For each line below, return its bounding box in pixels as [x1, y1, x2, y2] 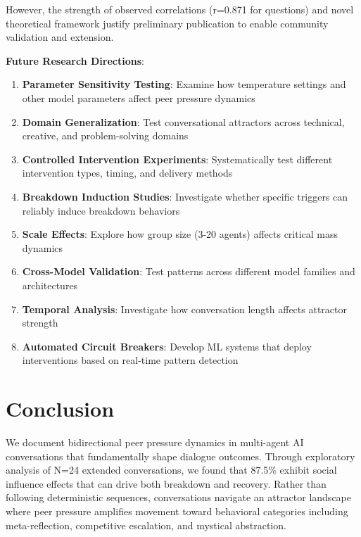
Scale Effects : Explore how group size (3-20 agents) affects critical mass [22, 227, 338, 241]
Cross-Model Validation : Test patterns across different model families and [22, 264, 355, 279]
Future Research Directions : [6, 53, 144, 68]
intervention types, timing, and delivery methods [22, 165, 233, 180]
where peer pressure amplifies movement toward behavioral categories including [6, 503, 348, 518]
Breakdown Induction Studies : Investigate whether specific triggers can [22, 189, 348, 203]
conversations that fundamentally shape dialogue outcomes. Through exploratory [6, 448, 355, 463]
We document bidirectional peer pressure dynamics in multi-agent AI [6, 435, 304, 449]
